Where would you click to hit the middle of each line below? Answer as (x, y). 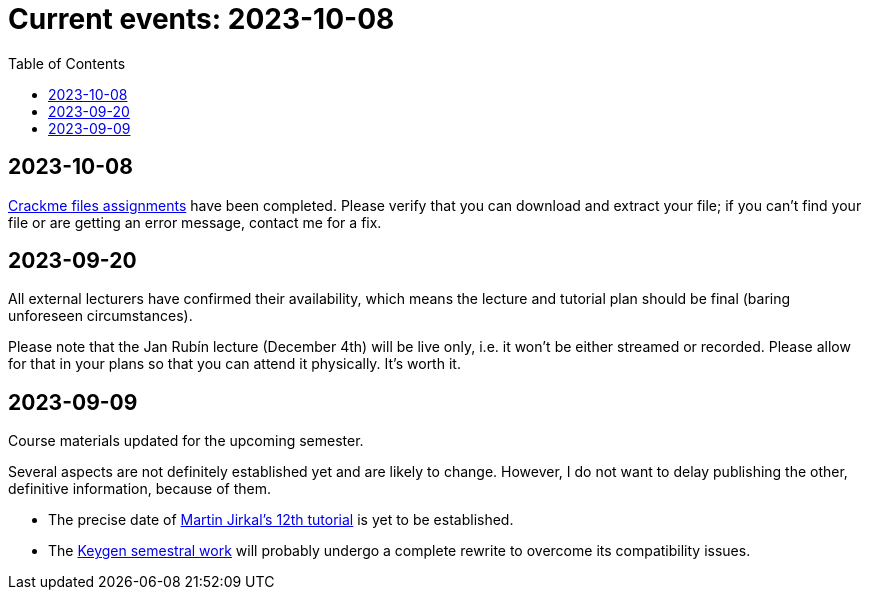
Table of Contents (67, 63)
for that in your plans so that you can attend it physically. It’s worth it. (234, 364)
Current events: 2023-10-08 (201, 19)
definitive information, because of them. (140, 489)
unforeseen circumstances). (100, 316)
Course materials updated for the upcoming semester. (186, 441)
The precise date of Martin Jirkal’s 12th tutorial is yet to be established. (281, 520)
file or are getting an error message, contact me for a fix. (195, 222)
